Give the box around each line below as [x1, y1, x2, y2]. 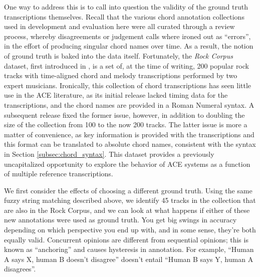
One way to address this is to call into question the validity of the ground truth [4, 2, 248, 12]
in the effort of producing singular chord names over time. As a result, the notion [4, 41, 253, 51]
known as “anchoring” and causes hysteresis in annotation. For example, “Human [4, 244, 254, 254]
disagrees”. [4, 263, 36, 274]
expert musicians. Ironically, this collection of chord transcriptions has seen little [4, 80, 251, 90]
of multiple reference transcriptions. [4, 168, 113, 179]
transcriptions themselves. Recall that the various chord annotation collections [4, 11, 244, 22]
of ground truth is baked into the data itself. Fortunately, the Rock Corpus [4, 50, 233, 61]
